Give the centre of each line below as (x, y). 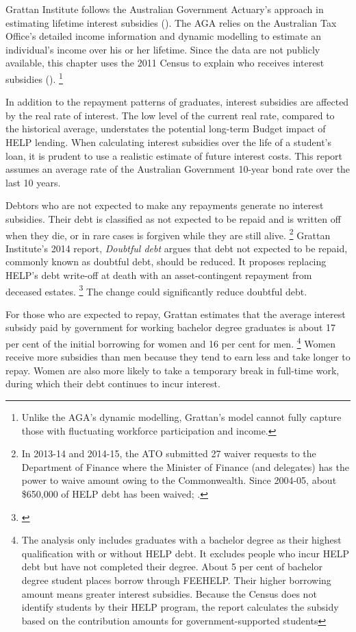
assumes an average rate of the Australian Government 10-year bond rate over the (178, 169)
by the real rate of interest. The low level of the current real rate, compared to (170, 115)
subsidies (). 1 (34, 77)
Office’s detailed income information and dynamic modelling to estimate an (164, 36)
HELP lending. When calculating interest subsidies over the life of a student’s (168, 142)
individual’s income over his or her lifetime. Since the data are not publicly (163, 49)
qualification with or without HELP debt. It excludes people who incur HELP (185, 553)
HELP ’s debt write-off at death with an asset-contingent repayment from (159, 275)
